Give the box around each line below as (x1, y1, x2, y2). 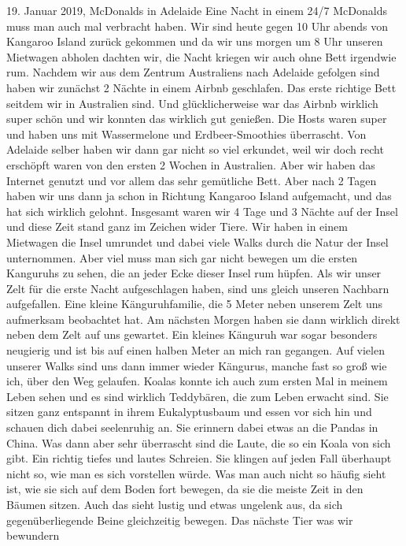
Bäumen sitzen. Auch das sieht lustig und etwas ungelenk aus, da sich (6, 496, 343, 512)
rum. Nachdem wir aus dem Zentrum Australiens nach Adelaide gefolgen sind (6, 64, 380, 80)
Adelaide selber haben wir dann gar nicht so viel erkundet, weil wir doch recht (6, 141, 384, 158)
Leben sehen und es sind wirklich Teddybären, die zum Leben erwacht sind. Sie (6, 388, 389, 404)
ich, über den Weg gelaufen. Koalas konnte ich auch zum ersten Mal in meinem (6, 373, 388, 389)
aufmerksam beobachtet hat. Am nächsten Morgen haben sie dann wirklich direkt (6, 310, 400, 327)
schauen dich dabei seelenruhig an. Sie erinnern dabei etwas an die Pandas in (6, 419, 378, 436)
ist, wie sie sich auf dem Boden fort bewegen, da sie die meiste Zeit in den (6, 481, 364, 497)
